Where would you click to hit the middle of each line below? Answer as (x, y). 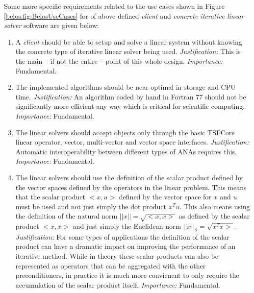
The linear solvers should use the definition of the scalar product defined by (129, 177)
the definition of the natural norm (66, 216)
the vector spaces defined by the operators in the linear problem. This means (131, 187)
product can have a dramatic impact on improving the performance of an (126, 246)
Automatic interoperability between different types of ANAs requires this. (126, 151)
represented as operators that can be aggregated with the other (111, 265)
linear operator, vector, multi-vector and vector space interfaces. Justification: (132, 142)
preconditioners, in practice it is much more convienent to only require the (127, 275)
